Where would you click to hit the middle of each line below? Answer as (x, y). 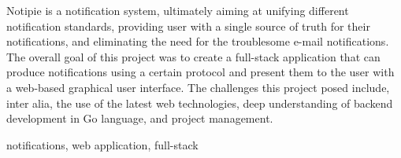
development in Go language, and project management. (140, 118)
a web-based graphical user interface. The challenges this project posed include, (198, 87)
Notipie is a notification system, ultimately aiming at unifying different (178, 10)
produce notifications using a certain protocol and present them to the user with (200, 72)
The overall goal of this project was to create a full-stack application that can (193, 56)
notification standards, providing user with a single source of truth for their (188, 26)
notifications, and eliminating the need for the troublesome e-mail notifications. (198, 41)
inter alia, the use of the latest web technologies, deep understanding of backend (200, 103)
